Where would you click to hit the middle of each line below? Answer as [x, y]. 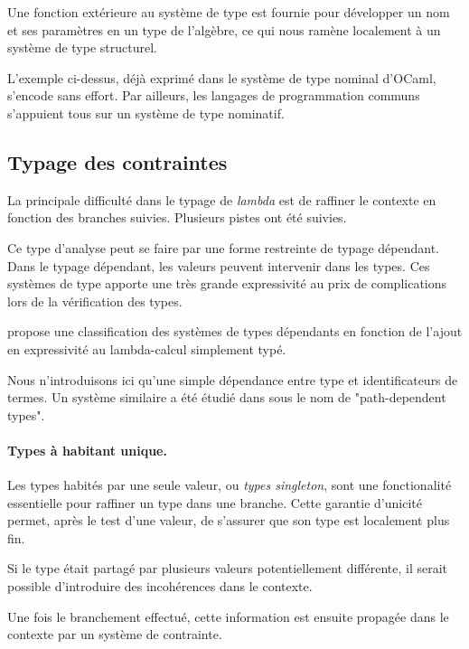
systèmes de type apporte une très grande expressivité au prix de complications [227, 283]
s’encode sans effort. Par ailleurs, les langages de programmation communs [214, 95]
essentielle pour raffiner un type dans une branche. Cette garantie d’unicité [215, 502]
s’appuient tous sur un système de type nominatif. [146, 113]
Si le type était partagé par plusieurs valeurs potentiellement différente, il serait [228, 568]
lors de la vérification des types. [95, 301]
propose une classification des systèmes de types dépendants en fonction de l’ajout [235, 331]
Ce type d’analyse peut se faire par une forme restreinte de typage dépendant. [223, 247]
